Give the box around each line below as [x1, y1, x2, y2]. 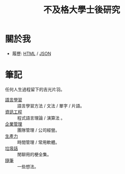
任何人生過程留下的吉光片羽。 [5, 86, 65, 92]
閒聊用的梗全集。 [17, 151, 52, 157]
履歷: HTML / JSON [12, 51, 51, 56]
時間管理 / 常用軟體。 [17, 139, 60, 145]
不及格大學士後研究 [43, 4, 120, 16]
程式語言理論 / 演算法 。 [17, 115, 65, 121]
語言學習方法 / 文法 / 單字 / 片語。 [17, 103, 85, 108]
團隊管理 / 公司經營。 [17, 127, 60, 133]
